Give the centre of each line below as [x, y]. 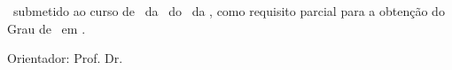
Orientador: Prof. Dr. [65, 58]
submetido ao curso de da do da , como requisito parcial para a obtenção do [229, 11]
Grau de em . [47, 28]
